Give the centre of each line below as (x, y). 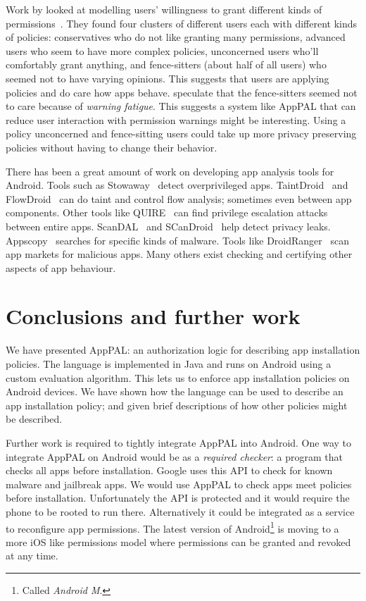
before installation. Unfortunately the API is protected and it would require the (178, 498)
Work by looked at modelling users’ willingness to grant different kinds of (164, 9)
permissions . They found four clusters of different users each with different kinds (182, 23)
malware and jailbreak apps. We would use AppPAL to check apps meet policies (179, 484)
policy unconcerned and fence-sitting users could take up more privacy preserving (181, 134)
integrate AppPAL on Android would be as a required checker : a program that (174, 456)
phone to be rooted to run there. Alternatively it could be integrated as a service (180, 511)
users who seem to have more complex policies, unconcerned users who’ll (162, 50)
